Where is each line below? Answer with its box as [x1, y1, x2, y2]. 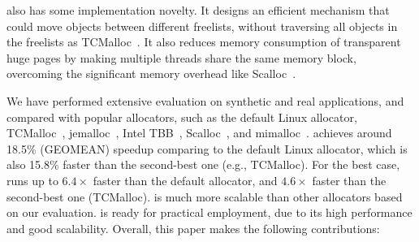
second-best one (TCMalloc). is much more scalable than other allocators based [6, 188, 403, 205]
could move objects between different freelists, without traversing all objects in [6, 17, 398, 34]
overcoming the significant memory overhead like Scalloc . [6, 65, 296, 82]
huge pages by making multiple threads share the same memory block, [6, 49, 356, 66]
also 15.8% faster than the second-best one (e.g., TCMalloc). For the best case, [6, 156, 400, 173]
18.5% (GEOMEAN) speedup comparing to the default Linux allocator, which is [6, 140, 408, 157]
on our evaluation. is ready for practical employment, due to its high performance [6, 204, 413, 221]
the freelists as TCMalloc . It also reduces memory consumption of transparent [6, 33, 401, 50]
